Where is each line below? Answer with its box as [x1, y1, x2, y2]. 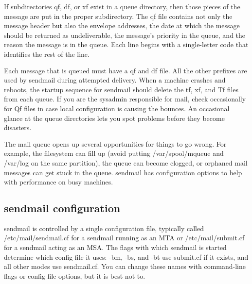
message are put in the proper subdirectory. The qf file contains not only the [4, 11, 233, 21]
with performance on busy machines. [4, 177, 113, 187]
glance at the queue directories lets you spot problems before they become [4, 113, 225, 123]
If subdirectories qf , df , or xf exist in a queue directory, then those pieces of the [4, 1, 240, 11]
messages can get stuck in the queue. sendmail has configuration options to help [4, 167, 242, 177]
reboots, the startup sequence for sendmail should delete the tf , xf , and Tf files [4, 84, 239, 94]
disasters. [4, 122, 32, 133]
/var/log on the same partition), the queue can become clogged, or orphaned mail [4, 157, 248, 167]
